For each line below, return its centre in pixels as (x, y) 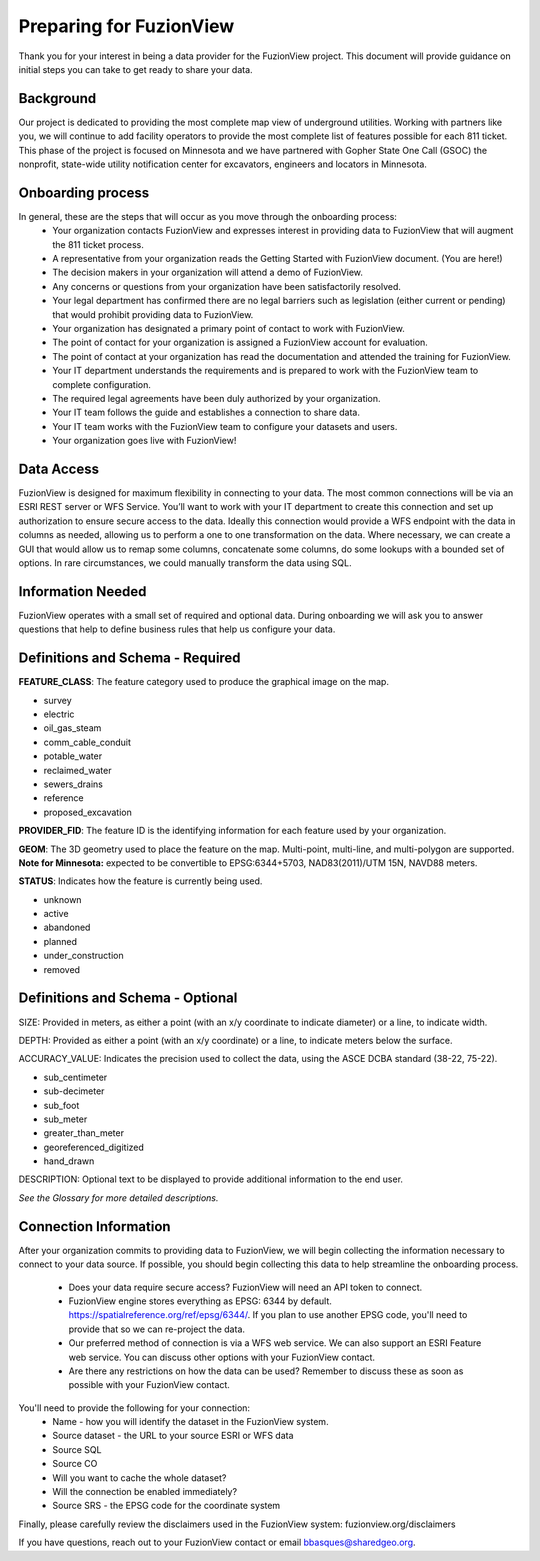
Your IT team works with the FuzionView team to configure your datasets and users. (225, 426)
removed (61, 969)
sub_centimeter (75, 1077)
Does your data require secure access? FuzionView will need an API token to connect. (245, 1287)
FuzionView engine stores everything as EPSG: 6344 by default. (200, 1301)
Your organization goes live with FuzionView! (144, 441)
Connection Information (94, 1226)
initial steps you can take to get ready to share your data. (136, 69)
